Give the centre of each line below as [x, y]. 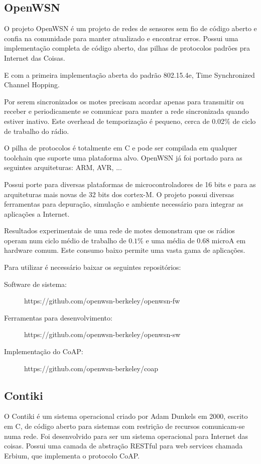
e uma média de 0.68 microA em [196, 240]
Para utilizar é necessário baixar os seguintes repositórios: [93, 267]
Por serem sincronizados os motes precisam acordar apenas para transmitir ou [124, 101]
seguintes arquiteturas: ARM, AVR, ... [63, 167]
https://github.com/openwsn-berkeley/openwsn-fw [102, 301]
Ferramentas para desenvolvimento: [58, 317]
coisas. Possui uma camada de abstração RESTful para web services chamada [123, 446]
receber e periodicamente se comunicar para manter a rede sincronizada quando [126, 111]
